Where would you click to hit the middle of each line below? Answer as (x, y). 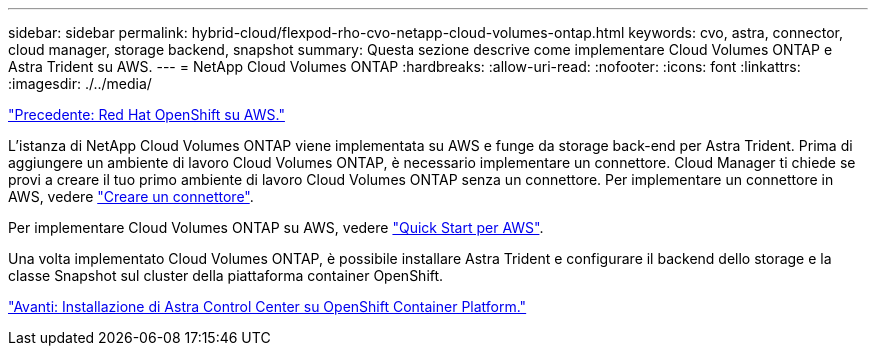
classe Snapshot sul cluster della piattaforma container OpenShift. (226, 275)
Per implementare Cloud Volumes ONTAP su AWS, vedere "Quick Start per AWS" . (276, 227)
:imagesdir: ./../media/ (80, 83)
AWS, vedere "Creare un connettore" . (131, 196)
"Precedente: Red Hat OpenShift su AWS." (146, 114)
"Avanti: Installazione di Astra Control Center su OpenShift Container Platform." (267, 306)
